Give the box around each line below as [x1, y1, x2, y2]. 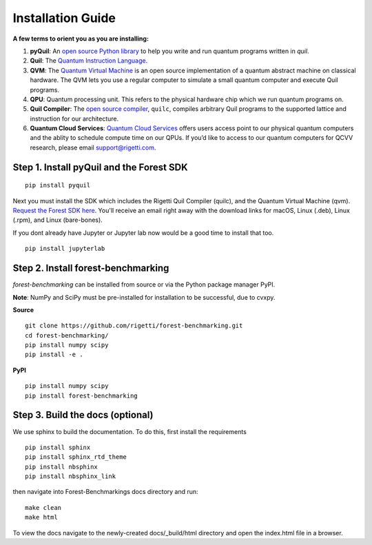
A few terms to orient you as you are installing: [12, 34, 149, 43]
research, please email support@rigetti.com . [30, 143, 156, 152]
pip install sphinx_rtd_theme [25, 453, 127, 461]
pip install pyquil [25, 181, 91, 189]
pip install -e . [25, 351, 83, 358]
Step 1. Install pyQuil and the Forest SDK [12, 161, 189, 173]
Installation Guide [12, 10, 116, 25]
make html [25, 513, 58, 522]
